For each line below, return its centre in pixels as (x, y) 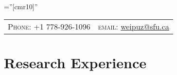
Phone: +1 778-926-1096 (49, 26)
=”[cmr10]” (21, 6)
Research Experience (75, 62)
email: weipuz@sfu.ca (133, 26)
